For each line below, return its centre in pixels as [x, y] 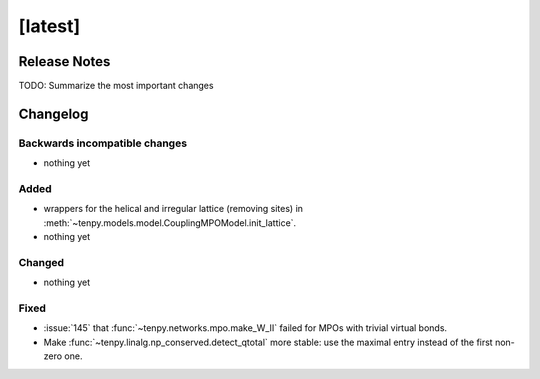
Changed [41, 262]
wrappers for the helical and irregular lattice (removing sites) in [173, 209]
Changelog [53, 113]
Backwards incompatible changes [103, 143]
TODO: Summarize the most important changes [116, 86]
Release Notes [64, 61]
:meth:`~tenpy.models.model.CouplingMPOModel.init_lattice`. [170, 222]
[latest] [49, 26]
